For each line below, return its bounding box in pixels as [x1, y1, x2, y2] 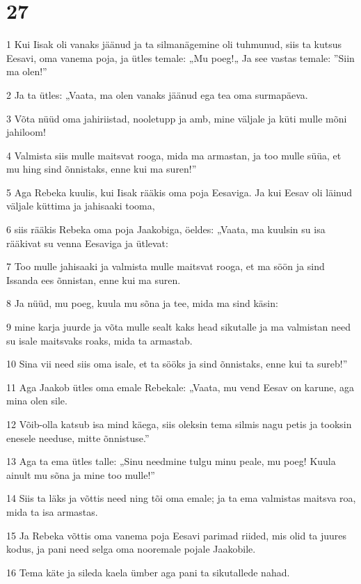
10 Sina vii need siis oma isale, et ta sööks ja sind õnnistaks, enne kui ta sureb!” [6, 356, 348, 371]
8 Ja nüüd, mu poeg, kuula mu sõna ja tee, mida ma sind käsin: [6, 296, 278, 310]
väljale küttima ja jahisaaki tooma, [6, 198, 155, 213]
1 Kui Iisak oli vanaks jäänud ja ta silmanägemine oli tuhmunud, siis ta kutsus [6, 37, 342, 52]
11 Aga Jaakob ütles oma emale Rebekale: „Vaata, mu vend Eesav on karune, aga [6, 379, 355, 394]
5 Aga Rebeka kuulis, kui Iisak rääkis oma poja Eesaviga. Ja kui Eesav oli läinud [6, 184, 353, 199]
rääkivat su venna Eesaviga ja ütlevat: [6, 235, 168, 250]
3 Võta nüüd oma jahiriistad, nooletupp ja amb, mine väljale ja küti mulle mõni [6, 111, 347, 125]
